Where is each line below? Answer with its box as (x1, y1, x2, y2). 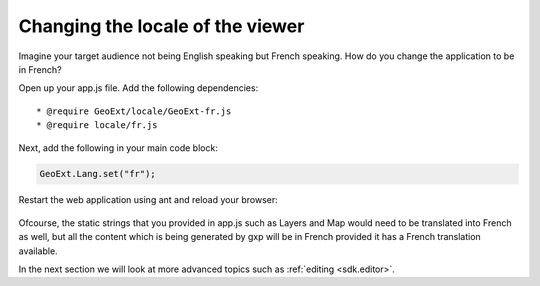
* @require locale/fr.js (36, 120, 158, 131)
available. (18, 245, 59, 257)
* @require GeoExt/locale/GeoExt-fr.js (36, 105, 232, 117)
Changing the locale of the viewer (18, 15, 305, 37)
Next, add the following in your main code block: (18, 141, 219, 154)
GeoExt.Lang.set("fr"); (39, 168, 157, 180)
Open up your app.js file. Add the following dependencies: (18, 82, 259, 94)
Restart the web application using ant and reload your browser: (18, 194, 279, 206)
